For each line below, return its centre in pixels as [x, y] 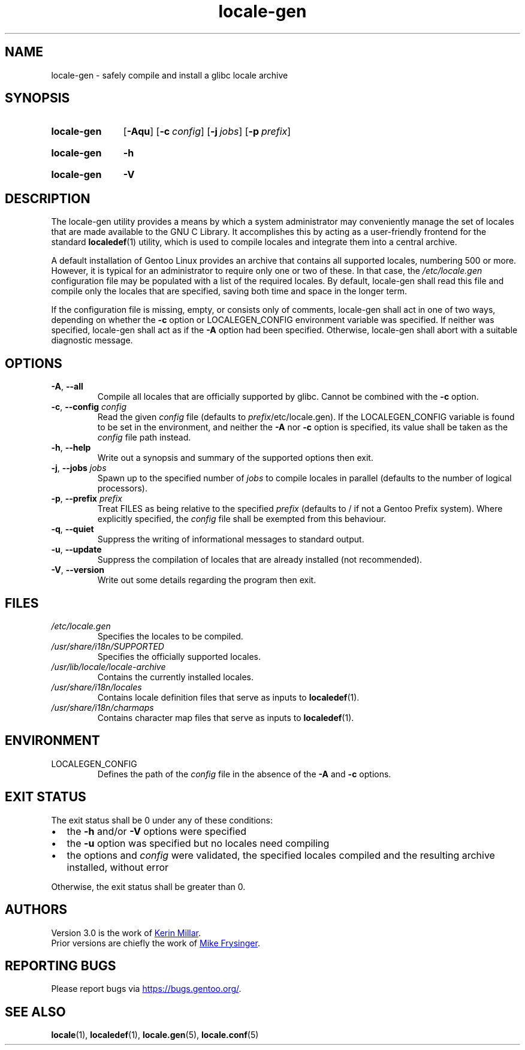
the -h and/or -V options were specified [157, 831]
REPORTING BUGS [61, 965]
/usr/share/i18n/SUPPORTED [108, 646]
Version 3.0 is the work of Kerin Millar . [126, 933]
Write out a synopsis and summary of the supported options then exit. [235, 458]
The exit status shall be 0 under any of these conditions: [162, 820]
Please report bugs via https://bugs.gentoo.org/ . [146, 989]
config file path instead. [144, 437]
